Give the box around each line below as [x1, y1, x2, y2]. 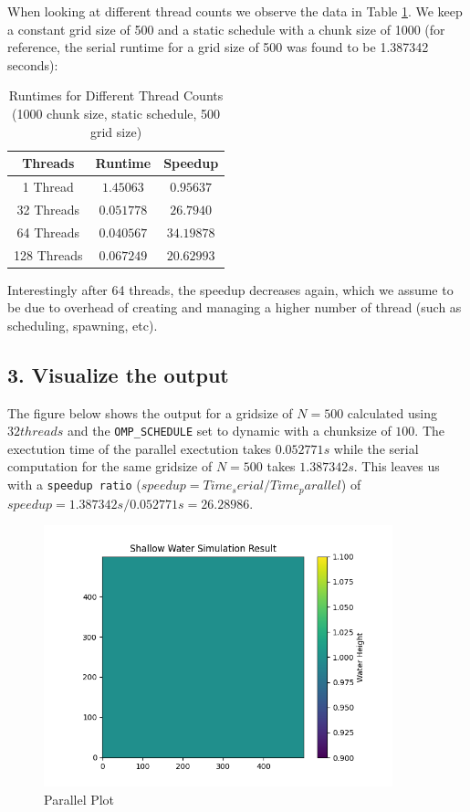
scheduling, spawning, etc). [7, 315, 158, 334]
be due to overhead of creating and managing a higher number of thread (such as [7, 298, 462, 317]
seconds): [7, 55, 58, 74]
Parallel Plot [44, 789, 115, 808]
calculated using [347, 403, 437, 422]
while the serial [333, 438, 419, 458]
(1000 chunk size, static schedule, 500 [12, 103, 221, 122]
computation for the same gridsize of [7, 457, 213, 476]
